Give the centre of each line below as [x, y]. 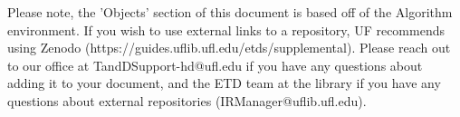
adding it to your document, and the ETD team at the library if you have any [224, 83]
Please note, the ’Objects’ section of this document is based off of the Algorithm [230, 12]
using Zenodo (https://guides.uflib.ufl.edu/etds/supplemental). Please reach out [229, 48]
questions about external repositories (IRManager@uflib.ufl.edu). [187, 100]
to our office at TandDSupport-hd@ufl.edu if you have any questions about [215, 65]
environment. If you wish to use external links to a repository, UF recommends [226, 29]
